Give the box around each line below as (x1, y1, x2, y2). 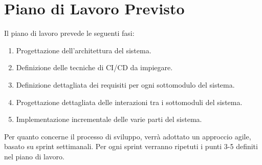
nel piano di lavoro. (4, 151, 64, 161)
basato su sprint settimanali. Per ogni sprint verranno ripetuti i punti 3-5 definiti (4, 141, 258, 152)
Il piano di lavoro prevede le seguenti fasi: (4, 28, 135, 38)
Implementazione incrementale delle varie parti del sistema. (16, 114, 202, 125)
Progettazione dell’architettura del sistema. (16, 45, 151, 55)
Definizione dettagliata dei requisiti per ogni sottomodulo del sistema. (16, 79, 235, 90)
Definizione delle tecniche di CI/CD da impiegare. (16, 62, 173, 73)
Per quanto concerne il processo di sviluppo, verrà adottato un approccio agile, (4, 131, 251, 141)
